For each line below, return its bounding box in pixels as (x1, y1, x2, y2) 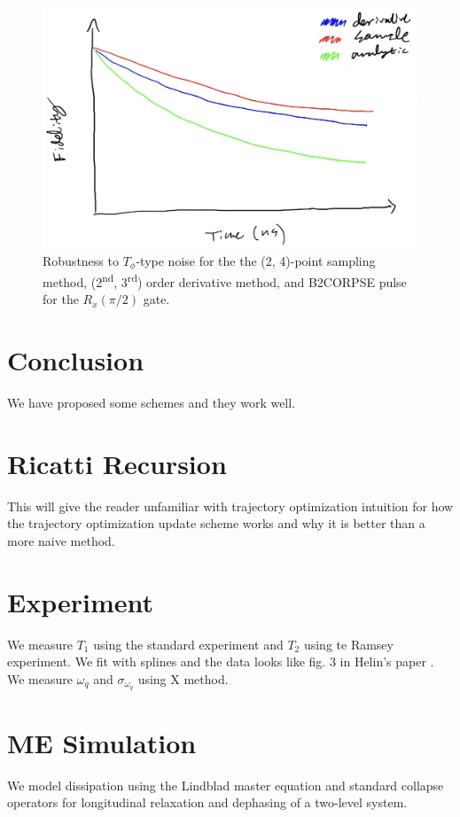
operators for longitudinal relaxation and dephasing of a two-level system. (7, 793, 408, 812)
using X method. (137, 669, 229, 688)
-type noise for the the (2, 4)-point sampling (136, 251, 376, 269)
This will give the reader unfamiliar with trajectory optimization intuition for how (7, 496, 454, 515)
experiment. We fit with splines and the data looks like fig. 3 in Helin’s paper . (7, 652, 434, 671)
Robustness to (43, 251, 119, 269)
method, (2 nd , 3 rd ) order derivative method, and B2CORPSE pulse (43, 270, 407, 291)
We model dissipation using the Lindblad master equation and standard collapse (7, 775, 444, 794)
